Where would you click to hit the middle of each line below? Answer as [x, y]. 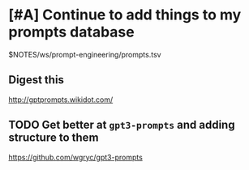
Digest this [36, 80]
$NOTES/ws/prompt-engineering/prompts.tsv [85, 54]
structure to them [54, 138]
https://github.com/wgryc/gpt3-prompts [76, 157]
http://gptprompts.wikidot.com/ [61, 100]
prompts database [72, 32]
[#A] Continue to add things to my [125, 15]
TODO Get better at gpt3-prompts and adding [122, 125]
